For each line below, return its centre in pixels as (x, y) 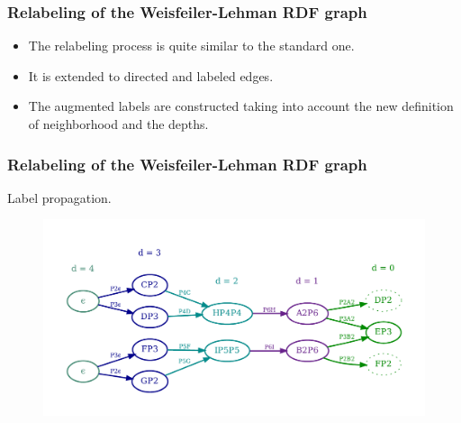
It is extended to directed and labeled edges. (151, 75)
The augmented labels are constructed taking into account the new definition (241, 106)
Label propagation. (59, 197)
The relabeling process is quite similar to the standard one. (191, 46)
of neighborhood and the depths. (118, 124)
